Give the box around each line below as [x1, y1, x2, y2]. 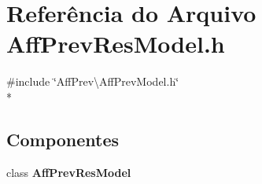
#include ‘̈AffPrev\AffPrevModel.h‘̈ [6, 73, 179, 90]
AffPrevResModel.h [6, 28, 225, 60]
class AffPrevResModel [6, 164, 131, 180]
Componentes [6, 127, 120, 151]
